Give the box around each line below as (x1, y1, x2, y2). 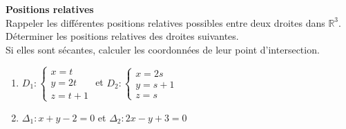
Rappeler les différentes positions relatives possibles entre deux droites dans (6, 15, 325, 30)
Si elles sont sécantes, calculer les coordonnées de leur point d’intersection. (6, 42, 320, 56)
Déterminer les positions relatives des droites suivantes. (6, 29, 239, 43)
